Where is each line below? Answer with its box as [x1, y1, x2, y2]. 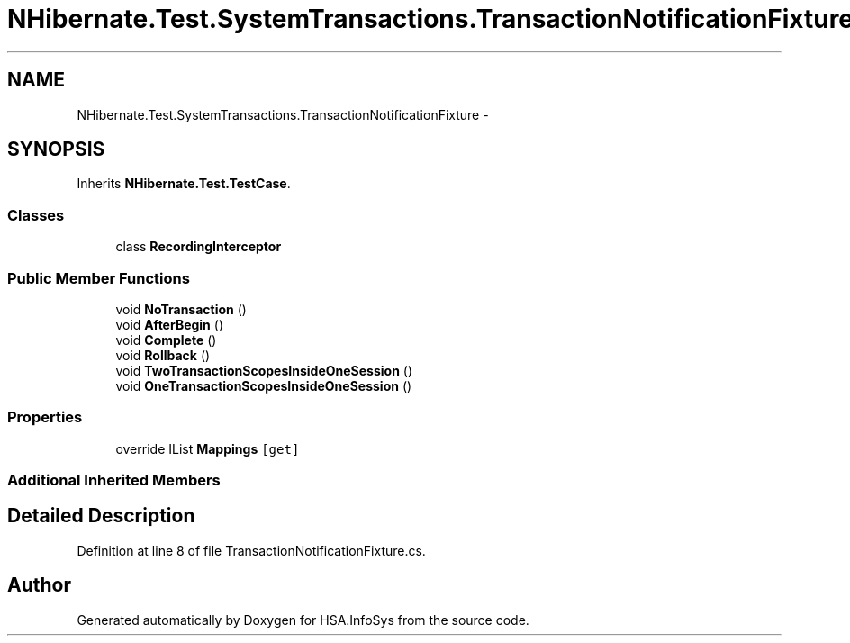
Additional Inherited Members [7, 471, 221, 490]
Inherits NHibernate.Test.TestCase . [77, 176, 291, 192]
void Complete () [115, 331, 217, 348]
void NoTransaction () [115, 301, 247, 317]
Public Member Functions [7, 268, 190, 287]
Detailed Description [7, 504, 195, 528]
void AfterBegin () [115, 316, 223, 332]
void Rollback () [115, 347, 211, 363]
